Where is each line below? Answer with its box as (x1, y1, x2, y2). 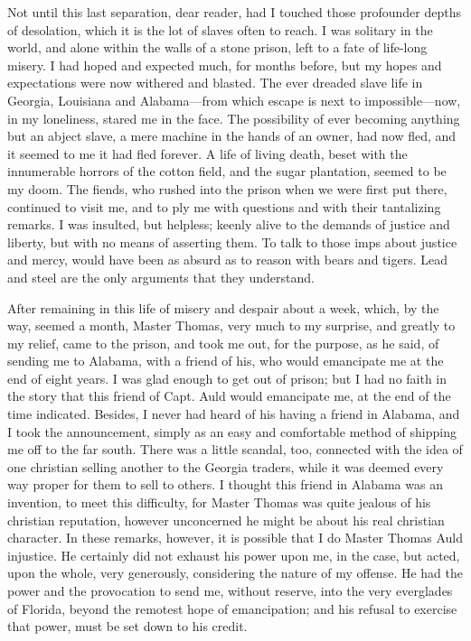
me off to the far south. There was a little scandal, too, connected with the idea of (7, 440, 463, 459)
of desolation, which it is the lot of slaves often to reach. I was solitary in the (7, 20, 433, 39)
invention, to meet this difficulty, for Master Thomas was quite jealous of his (7, 493, 431, 512)
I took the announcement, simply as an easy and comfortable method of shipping (7, 422, 457, 441)
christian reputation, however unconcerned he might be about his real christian (7, 510, 445, 529)
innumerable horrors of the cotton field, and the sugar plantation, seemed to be (7, 162, 447, 181)
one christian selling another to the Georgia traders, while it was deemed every (7, 457, 444, 476)
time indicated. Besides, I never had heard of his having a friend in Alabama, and (7, 404, 460, 423)
